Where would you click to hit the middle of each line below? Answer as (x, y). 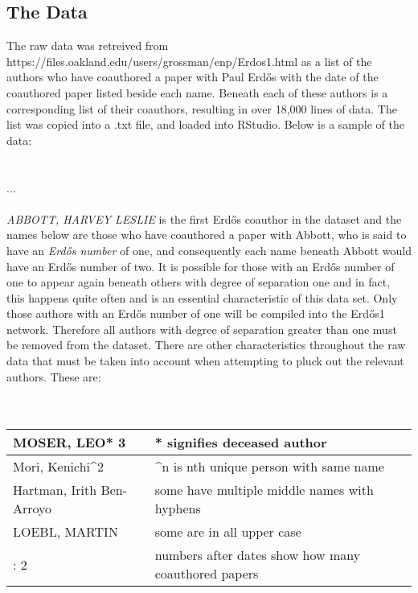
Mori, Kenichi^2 (58, 467)
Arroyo (33, 509)
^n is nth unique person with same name (269, 467)
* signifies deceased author (241, 443)
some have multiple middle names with (264, 490)
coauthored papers (207, 574)
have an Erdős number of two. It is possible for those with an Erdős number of (201, 266)
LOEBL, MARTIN (66, 532)
